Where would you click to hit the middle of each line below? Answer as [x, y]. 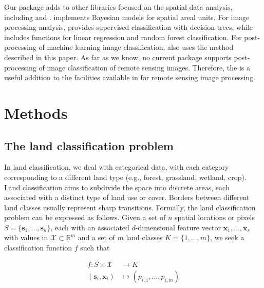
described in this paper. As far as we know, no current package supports [118, 57]
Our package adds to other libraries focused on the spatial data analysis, [118, 7]
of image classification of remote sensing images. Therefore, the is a [145, 67]
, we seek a [227, 237]
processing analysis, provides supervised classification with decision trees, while [128, 27]
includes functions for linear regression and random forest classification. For [123, 37]
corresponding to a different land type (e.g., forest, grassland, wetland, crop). [125, 177]
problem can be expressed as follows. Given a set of [85, 217]
